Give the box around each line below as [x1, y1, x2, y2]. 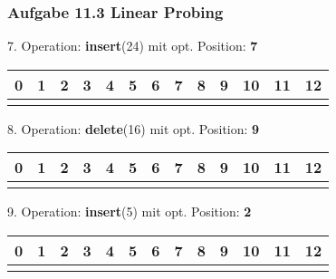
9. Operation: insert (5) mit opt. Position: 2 [7, 202, 252, 221]
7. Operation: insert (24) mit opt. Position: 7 [7, 36, 258, 55]
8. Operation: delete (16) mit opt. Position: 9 [7, 119, 260, 138]
